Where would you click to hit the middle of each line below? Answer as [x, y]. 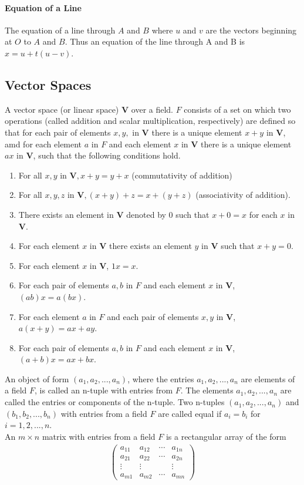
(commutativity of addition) [182, 175]
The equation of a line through [60, 30]
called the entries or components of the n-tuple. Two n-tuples [115, 402]
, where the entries [161, 378]
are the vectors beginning [251, 30]
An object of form [37, 378]
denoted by [146, 214]
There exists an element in [66, 214]
